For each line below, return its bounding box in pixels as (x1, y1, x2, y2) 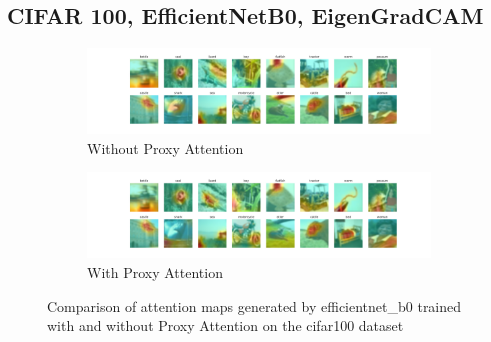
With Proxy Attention (87, 261, 223, 282)
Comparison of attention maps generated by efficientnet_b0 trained (47, 295, 462, 316)
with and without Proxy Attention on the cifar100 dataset (47, 315, 404, 336)
